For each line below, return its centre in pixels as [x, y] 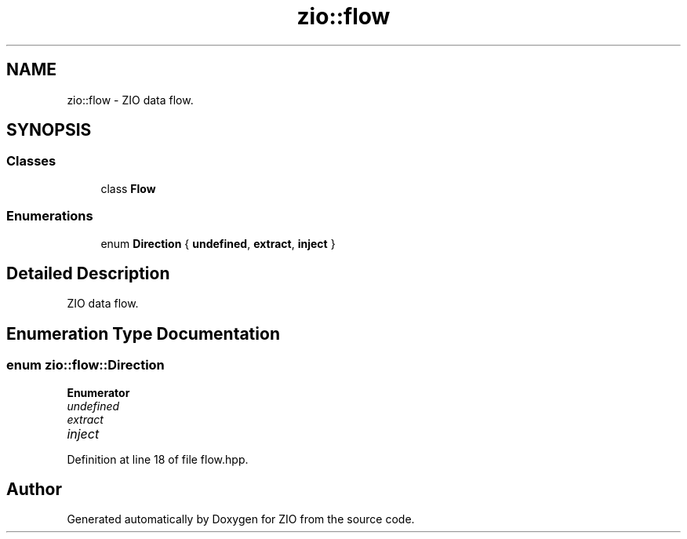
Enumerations [50, 216]
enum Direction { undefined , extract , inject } [218, 243]
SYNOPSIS [49, 130]
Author [34, 490]
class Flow [128, 188]
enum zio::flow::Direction [85, 365]
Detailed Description [88, 273]
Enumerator [98, 392]
